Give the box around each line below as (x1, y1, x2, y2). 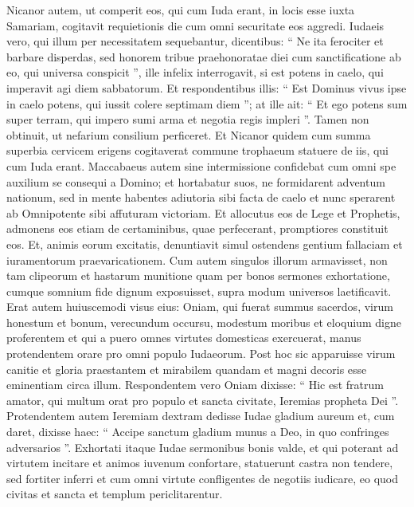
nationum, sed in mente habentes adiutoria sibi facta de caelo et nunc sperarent (6, 189, 396, 206)
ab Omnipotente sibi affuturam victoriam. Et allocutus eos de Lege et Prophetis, (6, 204, 400, 221)
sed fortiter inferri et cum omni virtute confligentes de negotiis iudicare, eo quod (6, 470, 399, 486)
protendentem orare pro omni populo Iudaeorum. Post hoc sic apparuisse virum (6, 345, 396, 362)
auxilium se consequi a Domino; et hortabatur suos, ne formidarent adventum (6, 173, 385, 190)
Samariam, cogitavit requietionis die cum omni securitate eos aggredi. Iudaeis (6, 17, 385, 33)
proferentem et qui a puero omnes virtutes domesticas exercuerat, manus (6, 329, 361, 346)
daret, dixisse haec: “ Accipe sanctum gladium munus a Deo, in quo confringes (6, 423, 389, 440)
